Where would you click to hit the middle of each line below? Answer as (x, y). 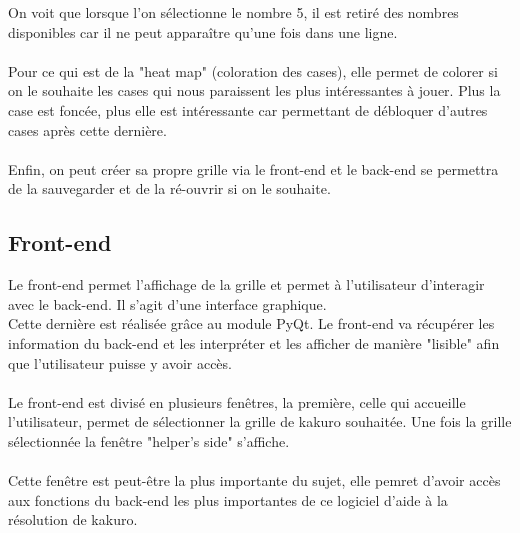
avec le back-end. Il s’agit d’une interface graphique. (167, 303)
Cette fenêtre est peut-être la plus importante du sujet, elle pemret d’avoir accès (254, 480)
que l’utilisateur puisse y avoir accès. (120, 362)
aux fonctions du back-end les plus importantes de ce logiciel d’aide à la (228, 499)
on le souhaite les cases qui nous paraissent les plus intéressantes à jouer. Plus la (254, 90)
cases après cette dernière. (87, 129)
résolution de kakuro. (73, 519)
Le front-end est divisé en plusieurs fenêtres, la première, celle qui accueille (237, 401)
